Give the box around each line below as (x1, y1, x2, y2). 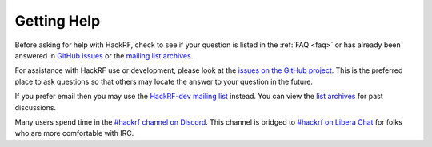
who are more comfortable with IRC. (14, 129, 134, 138)
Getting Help (14, 12, 101, 30)
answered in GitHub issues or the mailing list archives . (14, 50, 194, 60)
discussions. (14, 102, 56, 112)
